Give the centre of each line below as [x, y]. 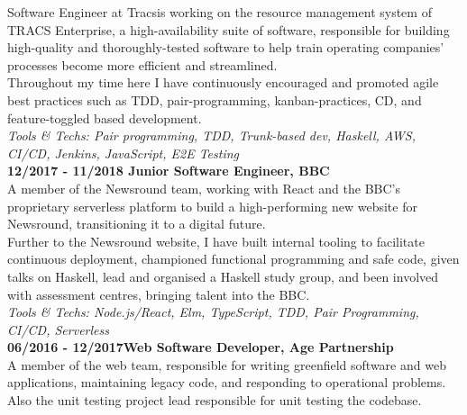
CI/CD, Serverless [58, 329]
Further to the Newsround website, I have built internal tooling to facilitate [216, 241]
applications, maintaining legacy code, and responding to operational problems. [227, 382]
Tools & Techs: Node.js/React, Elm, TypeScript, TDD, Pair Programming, [213, 312]
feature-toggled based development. [105, 117]
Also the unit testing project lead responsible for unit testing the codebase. [215, 400]
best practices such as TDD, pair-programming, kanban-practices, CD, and [215, 99]
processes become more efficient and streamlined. [142, 64]
